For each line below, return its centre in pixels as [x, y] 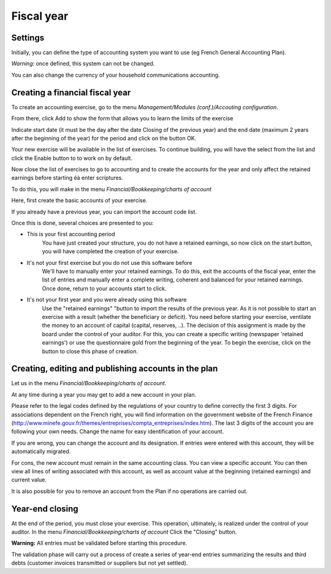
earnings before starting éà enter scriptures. [67, 178]
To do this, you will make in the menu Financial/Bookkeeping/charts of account [111, 189]
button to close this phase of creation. [90, 351]
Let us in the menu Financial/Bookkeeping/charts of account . [89, 383]
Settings [28, 38]
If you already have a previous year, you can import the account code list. [104, 212]
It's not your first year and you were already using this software [107, 300]
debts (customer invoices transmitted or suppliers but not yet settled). [100, 563]
